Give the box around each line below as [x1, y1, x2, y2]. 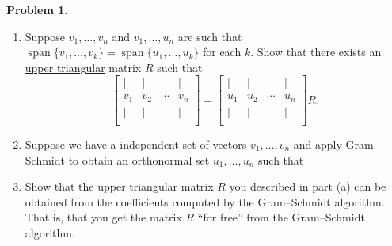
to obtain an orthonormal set [68, 151, 210, 168]
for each [202, 44, 242, 60]
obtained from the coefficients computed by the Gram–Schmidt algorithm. [25, 193, 385, 210]
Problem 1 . [6, 2, 68, 17]
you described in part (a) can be [229, 178, 386, 195]
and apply [293, 135, 342, 152]
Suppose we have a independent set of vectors [25, 135, 247, 152]
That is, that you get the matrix [25, 209, 182, 225]
